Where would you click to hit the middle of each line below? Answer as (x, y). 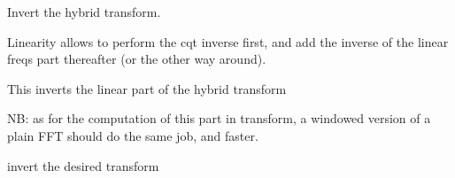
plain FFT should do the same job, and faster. (133, 135)
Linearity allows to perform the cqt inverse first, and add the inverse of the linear (228, 41)
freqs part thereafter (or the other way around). (137, 59)
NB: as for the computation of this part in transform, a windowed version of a (219, 118)
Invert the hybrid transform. (84, 12)
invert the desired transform (83, 165)
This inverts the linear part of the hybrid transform (147, 88)
